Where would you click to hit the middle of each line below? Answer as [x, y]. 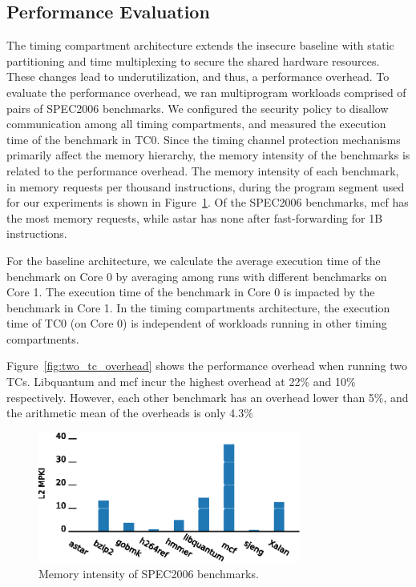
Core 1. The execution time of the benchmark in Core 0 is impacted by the [191, 292]
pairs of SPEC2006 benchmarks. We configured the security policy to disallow [198, 108]
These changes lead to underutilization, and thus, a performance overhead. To [198, 76]
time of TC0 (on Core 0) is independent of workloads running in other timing [197, 323]
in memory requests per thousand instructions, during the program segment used [206, 186]
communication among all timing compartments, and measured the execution [196, 124]
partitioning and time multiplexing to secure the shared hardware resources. [193, 60]
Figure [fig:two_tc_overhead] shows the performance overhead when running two [207, 366]
